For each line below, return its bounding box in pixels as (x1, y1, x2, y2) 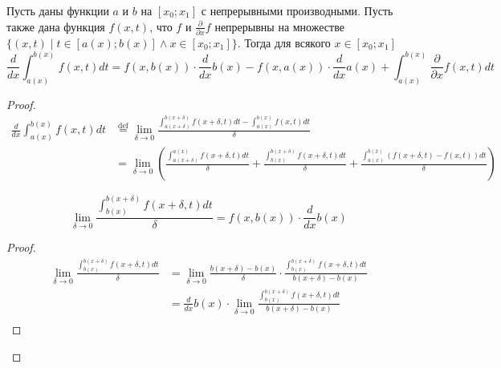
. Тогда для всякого (237, 34, 331, 51)
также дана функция (6, 18, 105, 34)
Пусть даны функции (6, 2, 109, 18)
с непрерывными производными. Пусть (201, 2, 393, 18)
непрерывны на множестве (214, 18, 344, 34)
